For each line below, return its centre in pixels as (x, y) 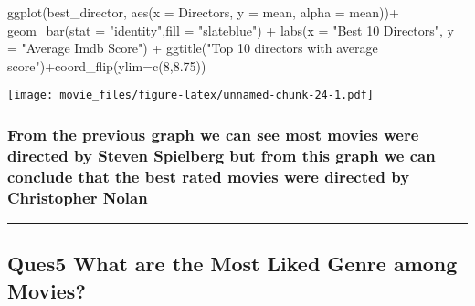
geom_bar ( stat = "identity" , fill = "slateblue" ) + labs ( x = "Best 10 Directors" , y (231, 30)
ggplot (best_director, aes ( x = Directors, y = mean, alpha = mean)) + (203, 12)
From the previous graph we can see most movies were (213, 134)
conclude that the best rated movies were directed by (209, 176)
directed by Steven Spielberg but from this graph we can (222, 155)
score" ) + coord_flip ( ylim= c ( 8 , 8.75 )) (107, 65)
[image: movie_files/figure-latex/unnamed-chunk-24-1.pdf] (190, 95)
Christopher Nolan (78, 197)
